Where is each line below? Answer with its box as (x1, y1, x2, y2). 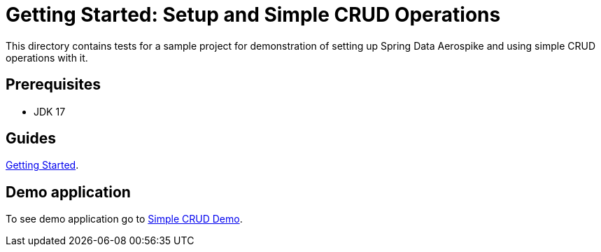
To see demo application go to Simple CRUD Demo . (6, 213, 243, 225)
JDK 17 (34, 105, 66, 118)
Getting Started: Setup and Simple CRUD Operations (6, 3, 501, 27)
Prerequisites (6, 76, 101, 94)
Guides (6, 129, 57, 148)
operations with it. (6, 51, 88, 64)
